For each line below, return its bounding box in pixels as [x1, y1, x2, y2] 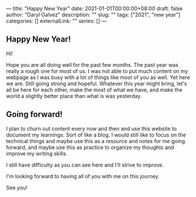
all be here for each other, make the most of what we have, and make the [6, 86, 183, 93]
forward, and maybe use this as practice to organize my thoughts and [6, 144, 174, 151]
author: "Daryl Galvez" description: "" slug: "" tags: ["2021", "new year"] [6, 11, 181, 18]
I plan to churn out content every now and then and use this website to [6, 125, 177, 132]
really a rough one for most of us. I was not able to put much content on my [6, 67, 188, 74]
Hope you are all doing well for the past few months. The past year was [6, 61, 179, 68]
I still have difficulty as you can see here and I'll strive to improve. [6, 161, 164, 168]
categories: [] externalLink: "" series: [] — [6, 18, 107, 24]
